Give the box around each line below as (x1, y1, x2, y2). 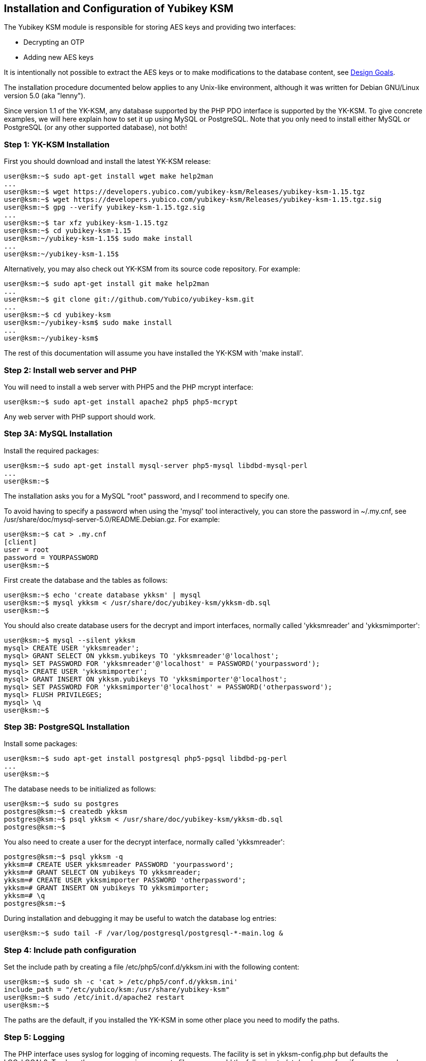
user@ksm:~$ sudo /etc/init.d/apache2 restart (4, 993, 185, 1002)
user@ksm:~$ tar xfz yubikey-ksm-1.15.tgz (4, 219, 168, 227)
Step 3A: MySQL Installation (4, 429, 112, 439)
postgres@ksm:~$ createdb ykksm (4, 808, 127, 816)
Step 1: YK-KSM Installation (4, 139, 110, 149)
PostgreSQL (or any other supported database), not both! (4, 123, 187, 132)
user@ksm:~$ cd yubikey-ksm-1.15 (4, 227, 131, 235)
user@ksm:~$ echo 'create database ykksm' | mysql (4, 591, 201, 599)
